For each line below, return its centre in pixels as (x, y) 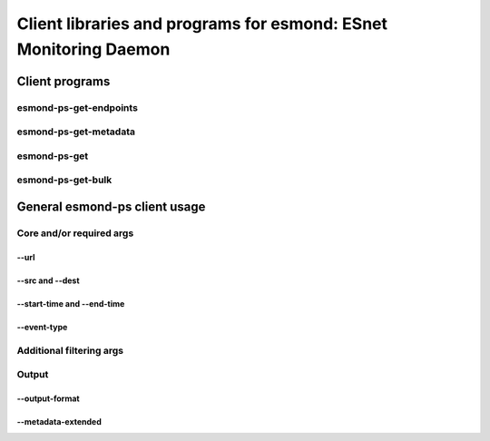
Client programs (64, 81)
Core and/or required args (75, 233)
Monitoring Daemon (93, 49)
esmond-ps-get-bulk (64, 180)
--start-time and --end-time (71, 303)
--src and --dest (49, 280)
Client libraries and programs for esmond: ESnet (202, 24)
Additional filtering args (70, 350)
